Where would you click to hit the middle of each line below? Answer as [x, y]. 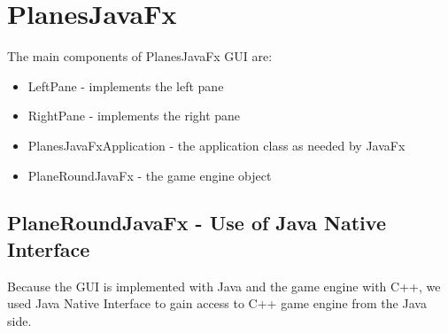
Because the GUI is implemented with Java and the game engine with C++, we [224, 286]
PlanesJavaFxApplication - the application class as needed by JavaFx [216, 145]
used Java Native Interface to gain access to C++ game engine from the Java [217, 303]
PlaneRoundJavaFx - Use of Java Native [197, 223]
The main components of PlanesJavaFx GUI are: [140, 56]
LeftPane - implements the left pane [126, 85]
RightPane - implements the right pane [134, 116]
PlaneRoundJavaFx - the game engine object [150, 175]
